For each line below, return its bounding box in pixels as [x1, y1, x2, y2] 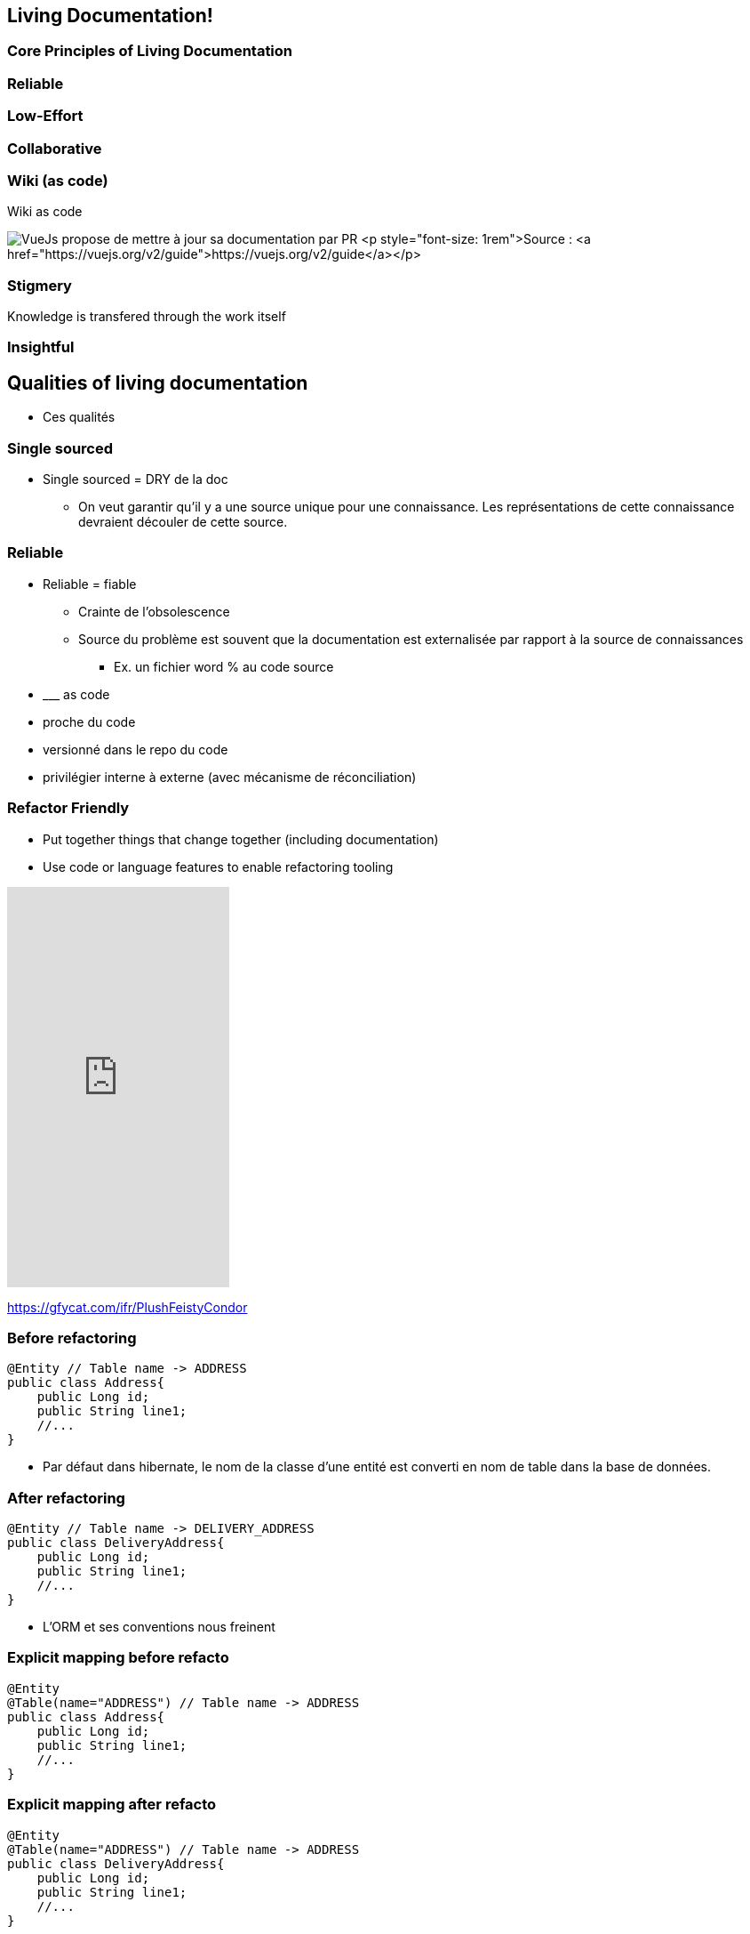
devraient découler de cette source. [78, 514, 288, 530]
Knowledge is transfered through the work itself [7, 309, 286, 325]
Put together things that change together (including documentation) [43, 831, 439, 847]
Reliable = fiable [43, 576, 137, 592]
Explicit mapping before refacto [7, 1648, 229, 1667]
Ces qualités [43, 409, 116, 425]
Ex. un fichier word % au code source [114, 658, 334, 674]
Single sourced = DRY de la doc [43, 471, 228, 488]
